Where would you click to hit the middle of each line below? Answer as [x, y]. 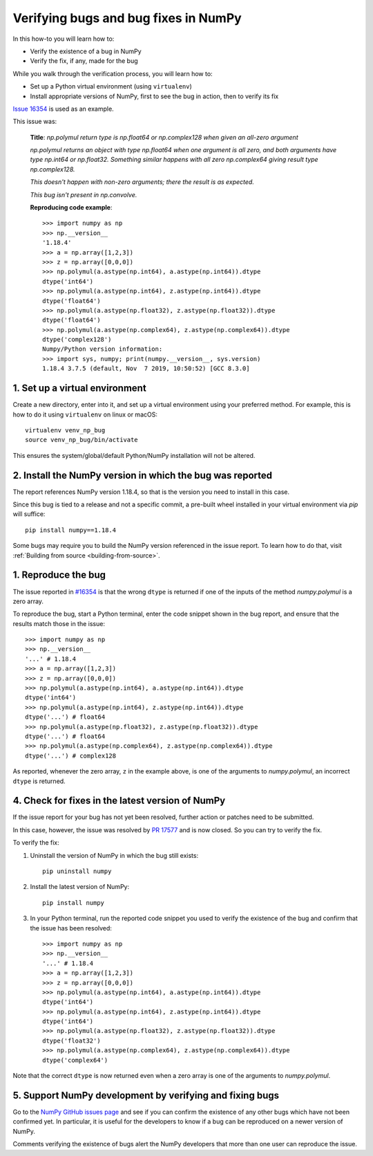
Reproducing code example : [71, 208]
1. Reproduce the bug [59, 575]
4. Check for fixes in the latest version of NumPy [119, 801]
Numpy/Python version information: [103, 349]
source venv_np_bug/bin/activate [82, 440]
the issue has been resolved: [71, 928]
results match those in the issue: [59, 623]
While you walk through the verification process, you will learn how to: [113, 73]
